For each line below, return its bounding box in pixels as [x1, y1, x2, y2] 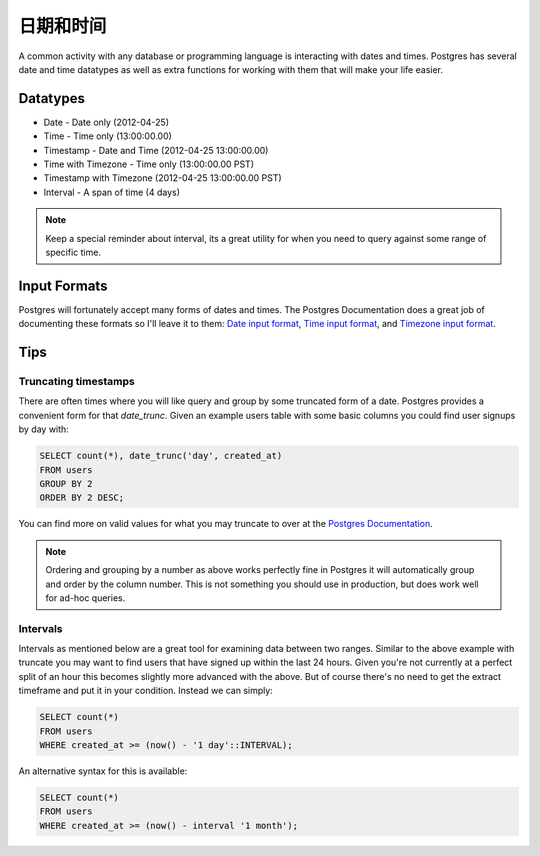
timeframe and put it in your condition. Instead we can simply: [18, 685, 274, 697]
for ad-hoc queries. [45, 591, 126, 604]
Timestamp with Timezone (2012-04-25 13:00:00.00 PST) [43, 172, 282, 184]
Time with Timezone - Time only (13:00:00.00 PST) [43, 158, 255, 170]
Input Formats [18, 277, 108, 294]
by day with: [18, 423, 69, 435]
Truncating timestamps [18, 375, 135, 389]
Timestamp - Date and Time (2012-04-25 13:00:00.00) [43, 144, 269, 156]
